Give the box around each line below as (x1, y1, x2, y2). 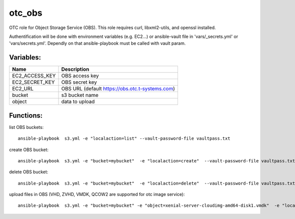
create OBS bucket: (9, 147, 49, 153)
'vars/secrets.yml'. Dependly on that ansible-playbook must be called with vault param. (9, 40, 186, 46)
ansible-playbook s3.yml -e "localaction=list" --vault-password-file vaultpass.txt (18, 136, 231, 141)
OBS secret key (61, 79, 97, 86)
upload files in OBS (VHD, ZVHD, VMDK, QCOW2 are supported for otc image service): (9, 191, 185, 197)
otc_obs (9, 7, 43, 18)
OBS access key (61, 72, 99, 79)
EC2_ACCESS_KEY (12, 72, 56, 79)
